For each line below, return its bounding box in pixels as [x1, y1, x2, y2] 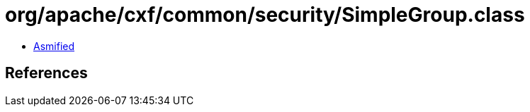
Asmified [33, 39, 75, 52]
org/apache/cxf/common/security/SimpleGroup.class [5, 3, 525, 27]
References [5, 64, 88, 82]
